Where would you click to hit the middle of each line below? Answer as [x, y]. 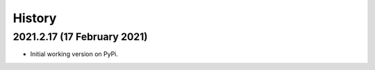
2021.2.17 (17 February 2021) [81, 37]
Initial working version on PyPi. [74, 54]
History [35, 18]
